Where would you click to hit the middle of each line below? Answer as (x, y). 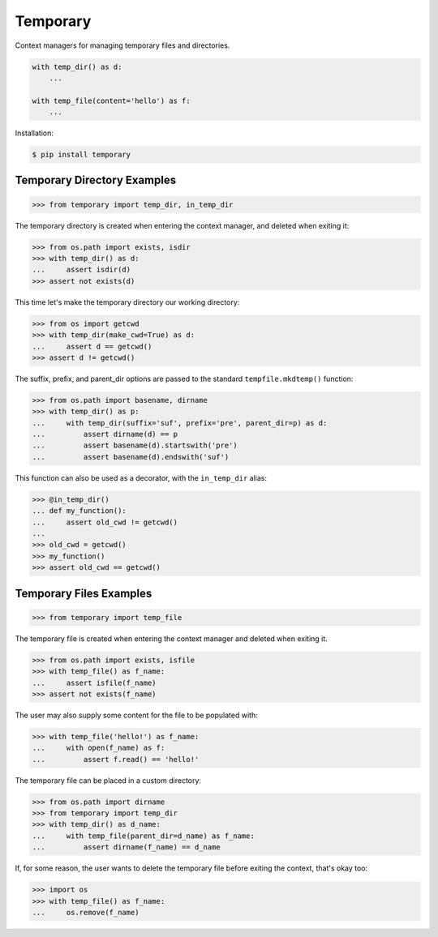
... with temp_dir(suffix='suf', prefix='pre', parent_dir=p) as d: (180, 423)
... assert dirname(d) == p (105, 434)
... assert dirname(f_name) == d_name (126, 847)
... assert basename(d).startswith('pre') (135, 445)
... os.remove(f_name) (86, 912)
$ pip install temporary (82, 155)
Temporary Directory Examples (96, 180)
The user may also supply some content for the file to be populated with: (137, 715)
